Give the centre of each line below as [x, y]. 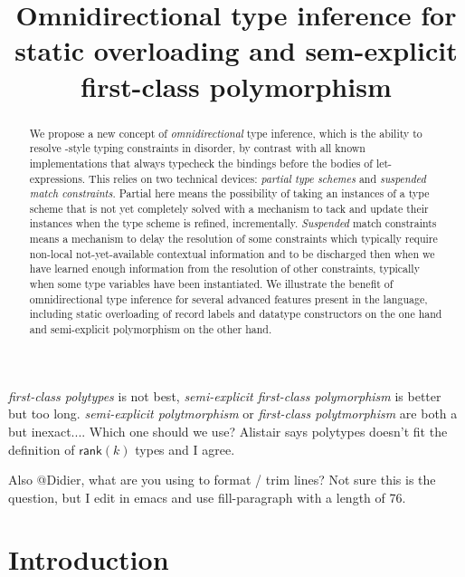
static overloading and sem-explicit [236, 50]
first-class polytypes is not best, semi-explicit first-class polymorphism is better [225, 395]
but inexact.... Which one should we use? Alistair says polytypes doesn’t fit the [228, 431]
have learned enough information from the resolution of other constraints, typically [224, 269]
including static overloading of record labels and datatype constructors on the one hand [236, 314]
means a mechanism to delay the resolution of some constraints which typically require [233, 239]
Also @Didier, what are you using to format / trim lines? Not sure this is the [222, 480]
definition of [42, 449]
